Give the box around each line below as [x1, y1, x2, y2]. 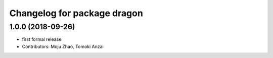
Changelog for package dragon [9, 8, 144, 19]
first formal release [22, 36, 62, 42]
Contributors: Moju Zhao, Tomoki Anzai [22, 43, 104, 49]
